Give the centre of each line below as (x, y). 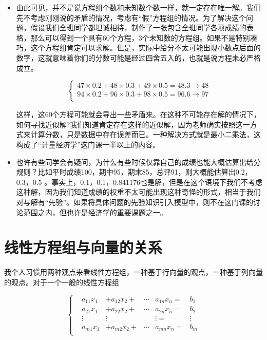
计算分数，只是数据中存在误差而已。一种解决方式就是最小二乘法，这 (146, 134)
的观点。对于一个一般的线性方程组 (62, 282)
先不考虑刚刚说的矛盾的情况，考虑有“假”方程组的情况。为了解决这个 (131, 17)
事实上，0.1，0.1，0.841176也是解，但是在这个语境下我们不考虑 (157, 182)
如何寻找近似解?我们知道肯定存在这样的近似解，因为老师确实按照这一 (133, 124)
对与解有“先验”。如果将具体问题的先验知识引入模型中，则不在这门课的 (135, 202)
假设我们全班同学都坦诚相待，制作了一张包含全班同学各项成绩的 (138, 27)
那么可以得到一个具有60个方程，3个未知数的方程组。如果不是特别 (140, 37)
